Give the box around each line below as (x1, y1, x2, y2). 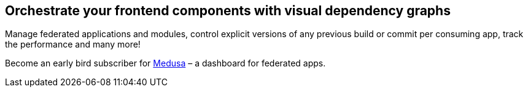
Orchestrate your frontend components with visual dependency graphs (5, 3, 451, 18)
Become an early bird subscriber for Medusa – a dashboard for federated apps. (5, 58, 326, 69)
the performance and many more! (5, 39, 141, 50)
